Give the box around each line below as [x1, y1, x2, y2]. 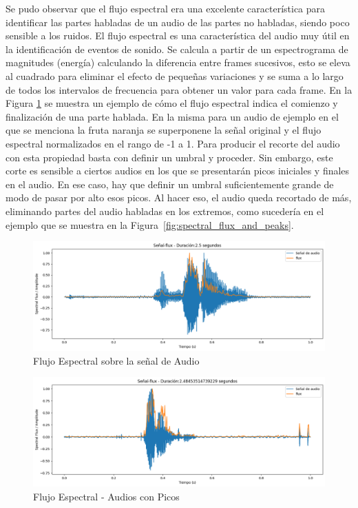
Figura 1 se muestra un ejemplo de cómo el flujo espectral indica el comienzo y [6, 96, 338, 110]
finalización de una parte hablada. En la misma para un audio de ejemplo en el [6, 109, 339, 123]
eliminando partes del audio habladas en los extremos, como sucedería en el [6, 203, 324, 218]
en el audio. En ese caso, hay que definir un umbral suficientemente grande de [6, 176, 334, 191]
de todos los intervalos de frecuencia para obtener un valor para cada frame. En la [6, 82, 352, 96]
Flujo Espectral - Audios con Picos [33, 489, 180, 503]
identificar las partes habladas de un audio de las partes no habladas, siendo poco [6, 14, 350, 29]
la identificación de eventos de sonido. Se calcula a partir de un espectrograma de [6, 41, 348, 56]
